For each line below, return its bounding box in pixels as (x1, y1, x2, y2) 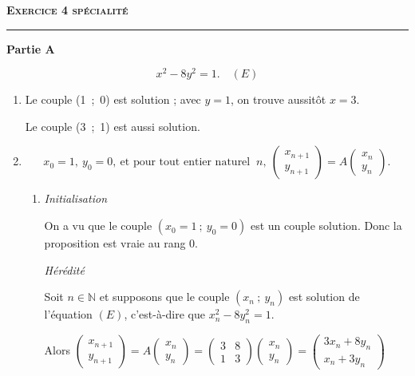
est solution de (288, 288, 360, 305)
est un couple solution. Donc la (250, 217, 402, 234)
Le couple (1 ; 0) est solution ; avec (25, 91, 201, 108)
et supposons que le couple (99, 288, 230, 305)
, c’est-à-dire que (124, 306, 205, 323)
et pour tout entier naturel (120, 156, 251, 168)
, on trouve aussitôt (231, 91, 326, 108)
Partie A (6, 40, 55, 57)
